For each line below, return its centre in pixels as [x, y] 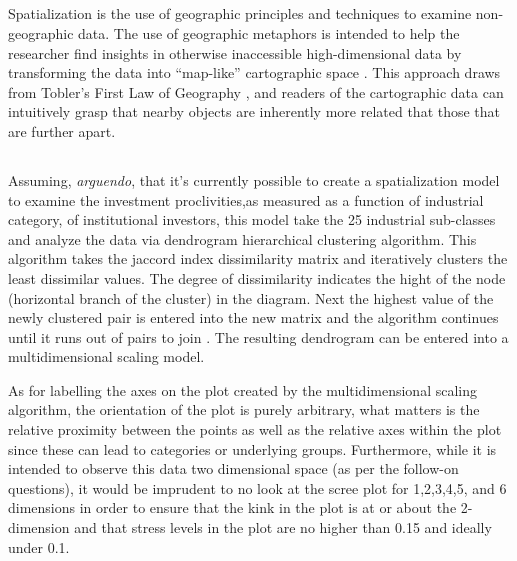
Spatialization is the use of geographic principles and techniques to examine [240, 13]
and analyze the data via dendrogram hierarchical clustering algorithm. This [242, 238]
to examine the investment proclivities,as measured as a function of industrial [246, 199]
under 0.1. [39, 546]
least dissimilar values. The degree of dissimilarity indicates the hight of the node [257, 277]
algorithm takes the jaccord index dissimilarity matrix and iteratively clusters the [258, 258]
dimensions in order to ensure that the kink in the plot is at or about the [232, 507]
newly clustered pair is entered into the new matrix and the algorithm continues [253, 317]
